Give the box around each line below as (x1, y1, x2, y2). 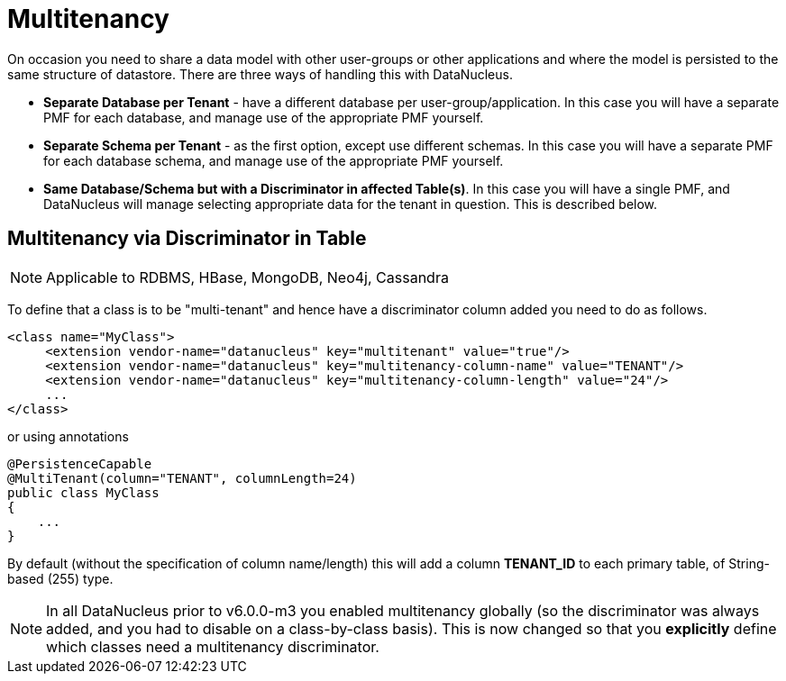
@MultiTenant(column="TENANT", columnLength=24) (7, 470, 357, 486)
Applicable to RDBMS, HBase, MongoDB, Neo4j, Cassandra (46, 268, 449, 286)
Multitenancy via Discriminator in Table (7, 227, 367, 250)
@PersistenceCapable (7, 456, 152, 471)
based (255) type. (7, 570, 114, 586)
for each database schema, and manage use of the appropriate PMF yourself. (43, 152, 504, 168)
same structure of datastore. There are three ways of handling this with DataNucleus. (7, 66, 513, 82)
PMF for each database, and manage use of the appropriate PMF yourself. (43, 109, 484, 125)
